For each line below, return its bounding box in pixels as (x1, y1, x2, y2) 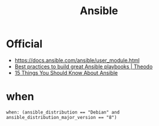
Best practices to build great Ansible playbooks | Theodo (14, 63, 153, 70)
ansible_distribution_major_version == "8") (6, 114, 117, 120)
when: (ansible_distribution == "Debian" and (6, 109, 120, 115)
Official (6, 37, 43, 51)
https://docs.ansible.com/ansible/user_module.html (14, 57, 140, 64)
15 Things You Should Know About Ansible (14, 69, 118, 76)
